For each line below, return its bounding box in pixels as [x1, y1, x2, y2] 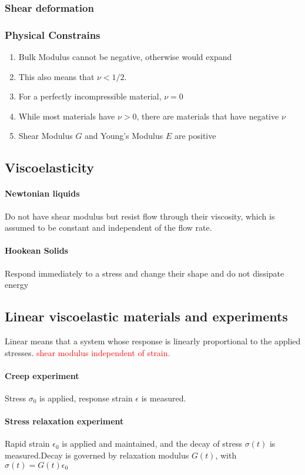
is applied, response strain [39, 391, 133, 404]
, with [215, 449, 237, 461]
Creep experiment [5, 369, 79, 381]
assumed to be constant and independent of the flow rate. [5, 221, 212, 234]
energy [5, 278, 29, 291]
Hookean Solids [5, 244, 68, 257]
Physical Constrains [5, 27, 100, 42]
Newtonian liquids [5, 187, 80, 200]
